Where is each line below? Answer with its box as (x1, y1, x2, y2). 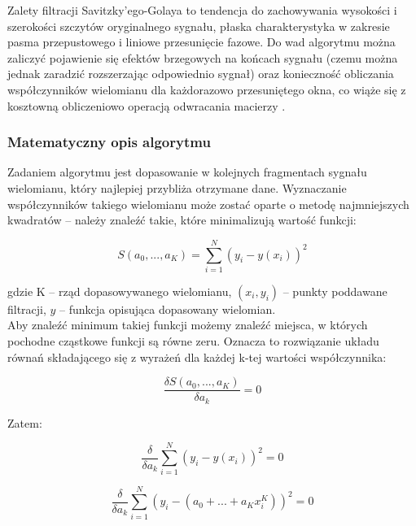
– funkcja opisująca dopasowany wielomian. (59, 300, 276, 317)
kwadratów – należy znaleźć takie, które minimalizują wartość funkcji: (7, 211, 357, 228)
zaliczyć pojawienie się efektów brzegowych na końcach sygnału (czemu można (7, 49, 398, 66)
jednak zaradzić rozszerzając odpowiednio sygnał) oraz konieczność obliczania (7, 65, 394, 82)
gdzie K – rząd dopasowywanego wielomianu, (7, 282, 232, 299)
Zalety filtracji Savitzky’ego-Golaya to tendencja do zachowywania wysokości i (7, 2, 397, 18)
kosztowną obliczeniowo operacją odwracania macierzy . (7, 97, 286, 114)
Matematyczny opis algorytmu (7, 132, 211, 152)
